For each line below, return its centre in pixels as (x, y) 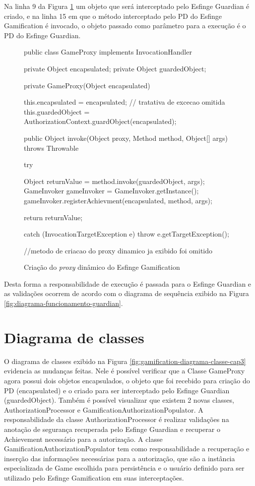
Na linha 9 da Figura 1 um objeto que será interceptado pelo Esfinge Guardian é (127, 6)
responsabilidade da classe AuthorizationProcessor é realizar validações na (117, 419)
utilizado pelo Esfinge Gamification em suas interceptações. (94, 477)
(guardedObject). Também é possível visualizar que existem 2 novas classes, (119, 400)
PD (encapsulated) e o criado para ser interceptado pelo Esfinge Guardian (117, 390)
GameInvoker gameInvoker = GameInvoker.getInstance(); (111, 191)
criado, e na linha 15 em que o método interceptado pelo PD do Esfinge (113, 16)
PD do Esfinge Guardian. (42, 35)
